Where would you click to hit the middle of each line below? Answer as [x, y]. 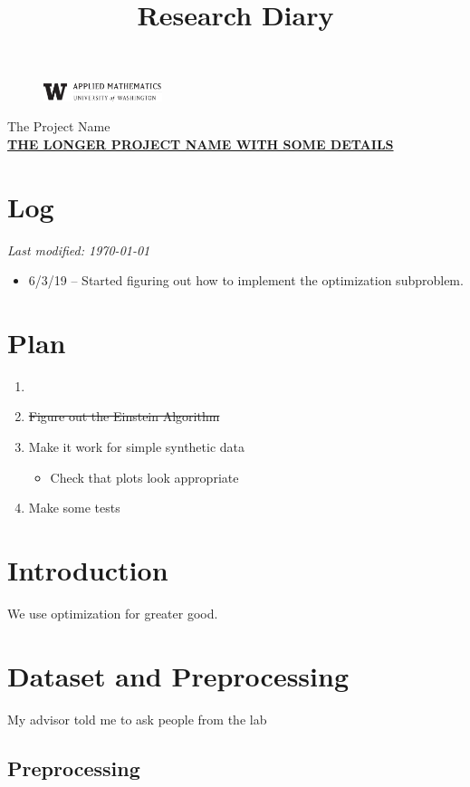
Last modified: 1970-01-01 [79, 250]
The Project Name [59, 126]
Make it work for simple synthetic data [137, 447]
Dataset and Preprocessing [178, 675]
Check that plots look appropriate [144, 477]
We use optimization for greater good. [113, 613]
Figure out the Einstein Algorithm [124, 416]
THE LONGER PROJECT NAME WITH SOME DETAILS [201, 144]
